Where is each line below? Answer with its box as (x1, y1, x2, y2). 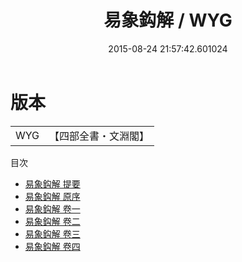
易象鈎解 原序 (24, 190, 81, 202)
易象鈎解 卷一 (24, 202, 81, 215)
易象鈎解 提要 (24, 177, 81, 190)
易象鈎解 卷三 (24, 227, 81, 240)
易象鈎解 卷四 (24, 240, 81, 252)
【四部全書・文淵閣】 (49, 129, 150, 143)
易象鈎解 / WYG (103, 9, 233, 32)
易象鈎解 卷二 (24, 215, 81, 227)
